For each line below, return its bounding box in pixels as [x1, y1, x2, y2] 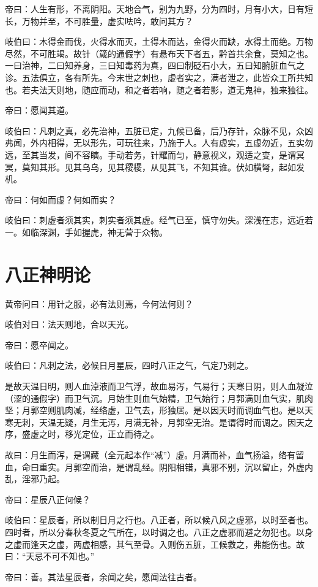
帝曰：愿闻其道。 [5, 104, 73, 117]
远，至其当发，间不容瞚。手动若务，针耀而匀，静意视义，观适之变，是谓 [5, 148, 296, 161]
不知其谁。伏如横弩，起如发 [193, 160, 305, 173]
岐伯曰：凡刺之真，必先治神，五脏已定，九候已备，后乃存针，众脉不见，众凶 [5, 124, 313, 137]
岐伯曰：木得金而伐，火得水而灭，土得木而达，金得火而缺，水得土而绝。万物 [5, 35, 313, 48]
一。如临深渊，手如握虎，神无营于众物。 [5, 225, 168, 238]
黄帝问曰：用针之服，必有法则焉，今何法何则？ [5, 297, 193, 310]
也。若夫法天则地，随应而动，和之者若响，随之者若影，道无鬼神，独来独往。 [5, 83, 313, 96]
